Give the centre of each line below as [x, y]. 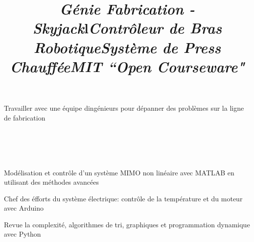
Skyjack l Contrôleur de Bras [127, 28]
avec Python [23, 234]
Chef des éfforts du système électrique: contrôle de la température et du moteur [123, 198]
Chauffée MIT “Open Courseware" [127, 66]
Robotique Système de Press [127, 47]
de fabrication [25, 117]
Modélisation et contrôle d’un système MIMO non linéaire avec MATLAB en [119, 172]
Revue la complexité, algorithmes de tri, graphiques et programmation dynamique [127, 224]
